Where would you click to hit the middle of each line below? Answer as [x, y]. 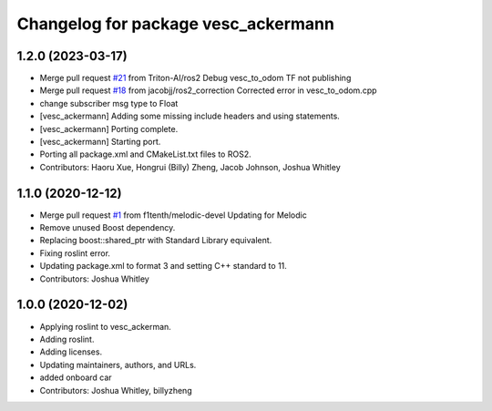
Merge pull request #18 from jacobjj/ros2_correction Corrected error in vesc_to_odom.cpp [208, 90]
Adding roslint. [67, 339]
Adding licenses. [71, 352]
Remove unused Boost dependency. [108, 228]
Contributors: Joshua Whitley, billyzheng [116, 390]
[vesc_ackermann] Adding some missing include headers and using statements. [190, 116]
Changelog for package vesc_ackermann [175, 24]
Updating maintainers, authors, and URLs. [118, 365]
